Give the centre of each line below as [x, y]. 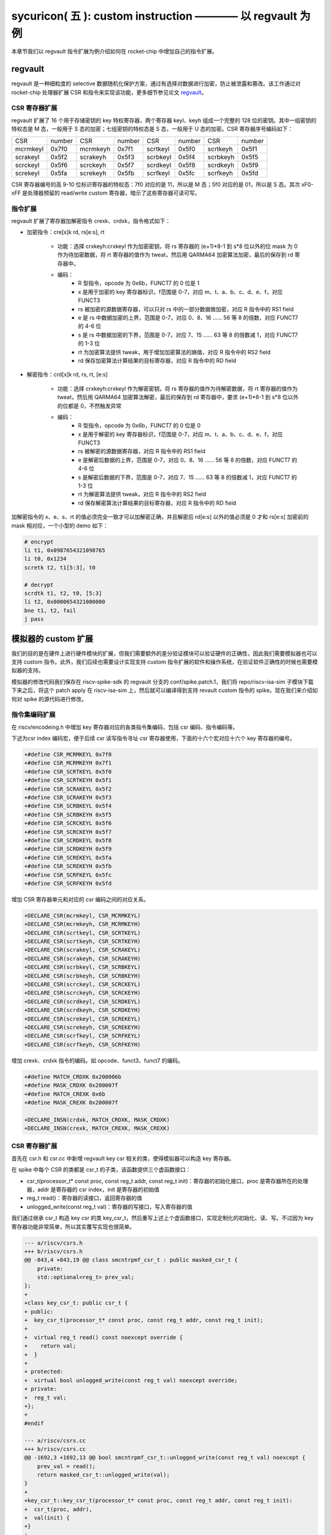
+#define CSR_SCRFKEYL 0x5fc [68, 875]
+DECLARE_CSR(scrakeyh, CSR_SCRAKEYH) [82, 958]
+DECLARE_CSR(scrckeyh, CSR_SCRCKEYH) [82, 993]
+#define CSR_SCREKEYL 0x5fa [68, 857]
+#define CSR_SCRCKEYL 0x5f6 [68, 823]
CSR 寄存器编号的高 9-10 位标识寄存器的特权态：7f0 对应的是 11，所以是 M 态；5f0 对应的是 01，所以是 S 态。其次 [156, 184]
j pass [34, 619]
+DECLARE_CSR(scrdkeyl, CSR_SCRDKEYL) [82, 1001]
